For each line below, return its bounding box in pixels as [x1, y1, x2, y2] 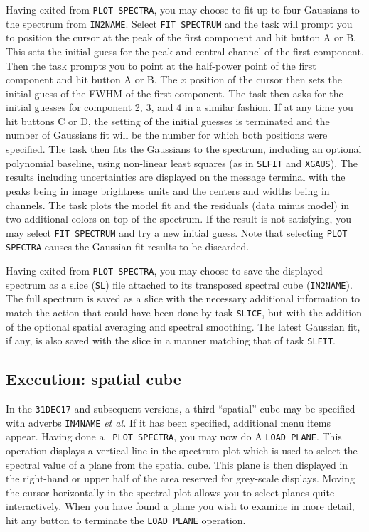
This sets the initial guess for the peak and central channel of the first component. [6, 43, 364, 58]
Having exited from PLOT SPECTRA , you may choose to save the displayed [6, 263, 323, 277]
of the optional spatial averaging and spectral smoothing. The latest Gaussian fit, [6, 319, 360, 334]
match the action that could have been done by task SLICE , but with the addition [6, 304, 363, 319]
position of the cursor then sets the [189, 72, 342, 87]
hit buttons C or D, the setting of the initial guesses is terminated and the [6, 113, 330, 128]
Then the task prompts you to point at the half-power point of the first [6, 58, 316, 73]
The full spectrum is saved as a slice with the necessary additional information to [6, 291, 360, 306]
